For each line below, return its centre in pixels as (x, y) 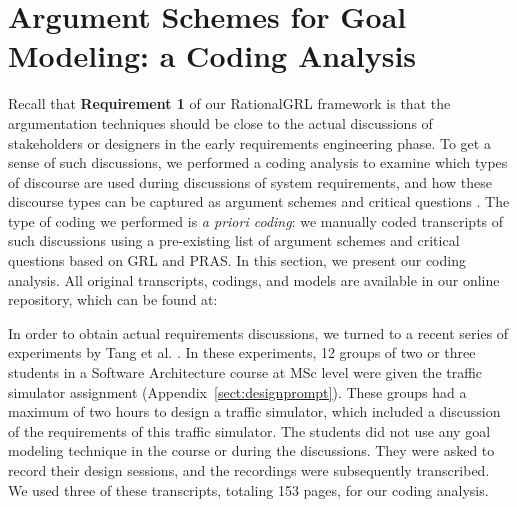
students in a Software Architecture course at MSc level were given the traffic (245, 372)
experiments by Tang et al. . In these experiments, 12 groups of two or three (242, 352)
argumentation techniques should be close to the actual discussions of (220, 122)
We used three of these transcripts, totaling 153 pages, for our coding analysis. (248, 489)
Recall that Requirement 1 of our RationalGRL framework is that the (229, 103)
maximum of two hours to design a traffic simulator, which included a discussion (254, 411)
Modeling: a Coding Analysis (212, 55)
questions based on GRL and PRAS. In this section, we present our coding (237, 260)
